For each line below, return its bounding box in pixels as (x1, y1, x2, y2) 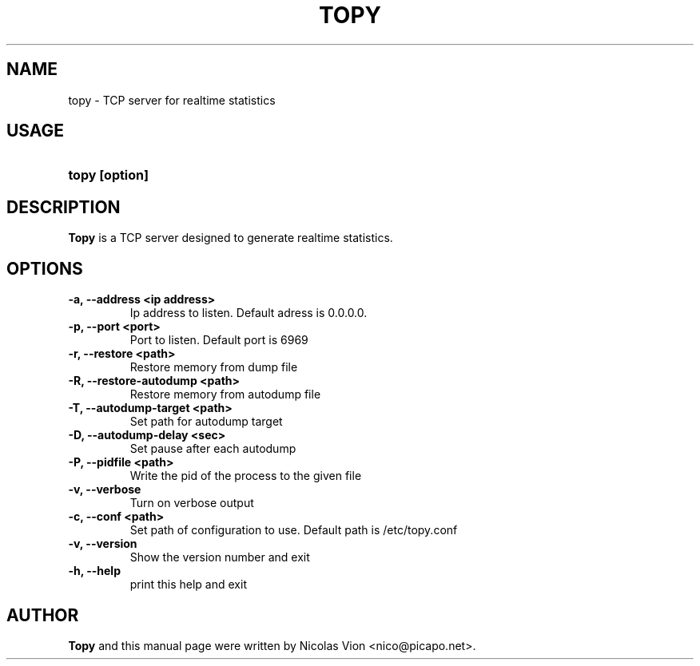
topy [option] (68, 167, 149, 184)
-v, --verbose (68, 482, 141, 497)
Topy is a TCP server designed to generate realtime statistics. (68, 231, 393, 245)
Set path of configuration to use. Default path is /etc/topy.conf (129, 523, 458, 537)
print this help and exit (129, 577, 247, 592)
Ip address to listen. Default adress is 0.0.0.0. (129, 306, 368, 320)
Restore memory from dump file (129, 360, 298, 375)
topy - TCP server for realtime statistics (68, 93, 276, 107)
